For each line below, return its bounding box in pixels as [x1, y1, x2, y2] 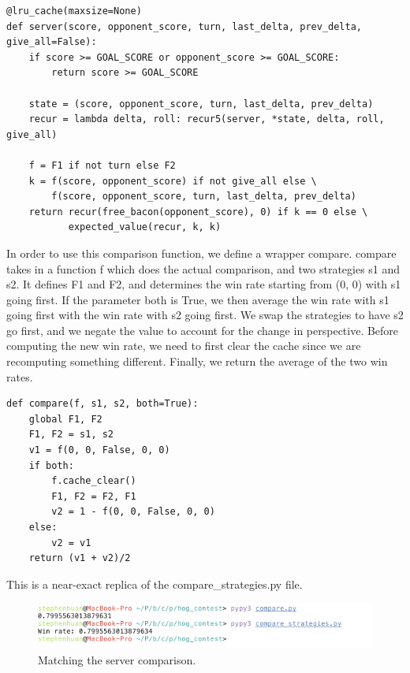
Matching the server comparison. [38, 651, 196, 667]
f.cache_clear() [51, 475, 136, 487]
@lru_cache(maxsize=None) [6, 6, 142, 17]
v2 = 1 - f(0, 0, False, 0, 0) [51, 506, 215, 518]
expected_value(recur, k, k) [68, 221, 222, 233]
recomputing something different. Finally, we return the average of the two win [6, 353, 388, 370]
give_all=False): [6, 36, 97, 48]
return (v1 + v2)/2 [28, 552, 131, 564]
